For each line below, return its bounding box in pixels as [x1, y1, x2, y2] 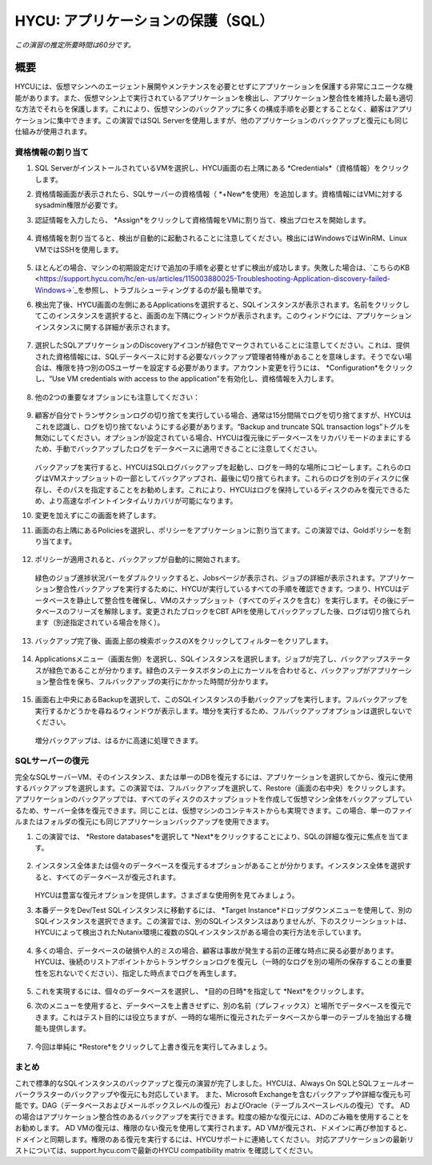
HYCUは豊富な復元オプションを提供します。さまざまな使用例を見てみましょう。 [34, 890, 299, 900]
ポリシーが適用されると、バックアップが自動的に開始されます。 [34, 555, 245, 564]
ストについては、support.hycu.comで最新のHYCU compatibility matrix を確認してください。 [14, 1146, 318, 1155]
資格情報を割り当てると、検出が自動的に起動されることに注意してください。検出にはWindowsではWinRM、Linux [34, 233, 408, 243]
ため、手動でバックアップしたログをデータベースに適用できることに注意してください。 [34, 444, 322, 454]
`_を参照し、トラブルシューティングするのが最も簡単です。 [72, 285, 266, 295]
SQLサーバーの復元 [14, 755, 90, 766]
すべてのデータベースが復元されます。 [55, 872, 180, 882]
